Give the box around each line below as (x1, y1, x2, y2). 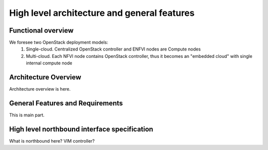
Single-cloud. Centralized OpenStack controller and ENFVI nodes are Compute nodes (26, 46, 201, 52)
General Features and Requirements (9, 99, 123, 107)
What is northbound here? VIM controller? (9, 138, 95, 144)
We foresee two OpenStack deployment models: (9, 40, 109, 46)
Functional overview (9, 26, 74, 35)
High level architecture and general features (9, 7, 195, 18)
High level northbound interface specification (9, 125, 153, 133)
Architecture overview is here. (9, 86, 71, 92)
